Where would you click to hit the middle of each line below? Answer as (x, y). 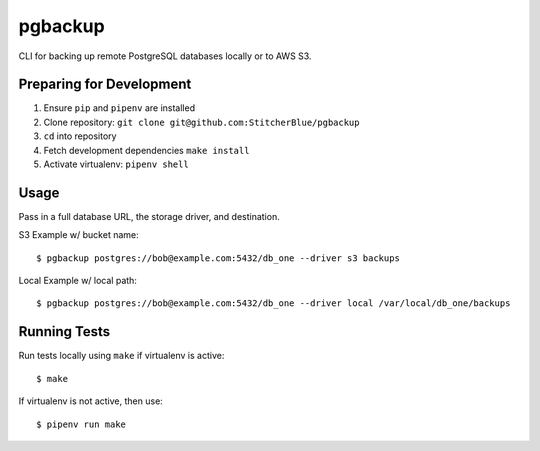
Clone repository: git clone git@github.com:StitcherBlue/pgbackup (201, 122)
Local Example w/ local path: (77, 281)
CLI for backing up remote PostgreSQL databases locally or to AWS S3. (165, 56)
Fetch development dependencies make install (146, 150)
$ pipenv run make (81, 424)
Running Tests (64, 331)
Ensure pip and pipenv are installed (119, 108)
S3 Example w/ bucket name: (78, 235)
